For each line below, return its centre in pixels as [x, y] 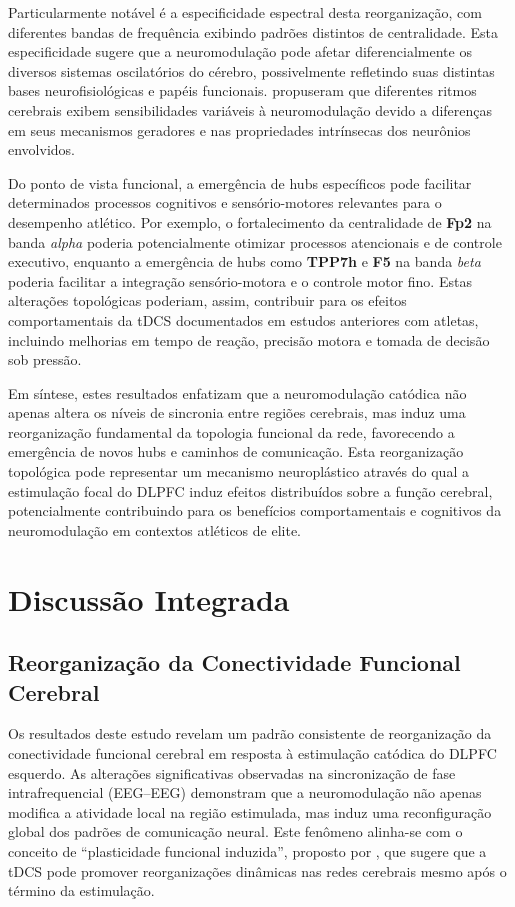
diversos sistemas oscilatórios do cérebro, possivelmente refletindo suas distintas [251, 70]
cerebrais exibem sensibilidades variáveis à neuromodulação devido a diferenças [250, 109]
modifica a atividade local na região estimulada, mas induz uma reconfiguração [250, 811]
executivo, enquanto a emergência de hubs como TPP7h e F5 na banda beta [244, 261]
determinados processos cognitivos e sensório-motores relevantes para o [225, 202]
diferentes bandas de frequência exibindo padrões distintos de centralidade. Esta [253, 31]
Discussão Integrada [149, 598]
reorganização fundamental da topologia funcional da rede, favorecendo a [231, 431]
